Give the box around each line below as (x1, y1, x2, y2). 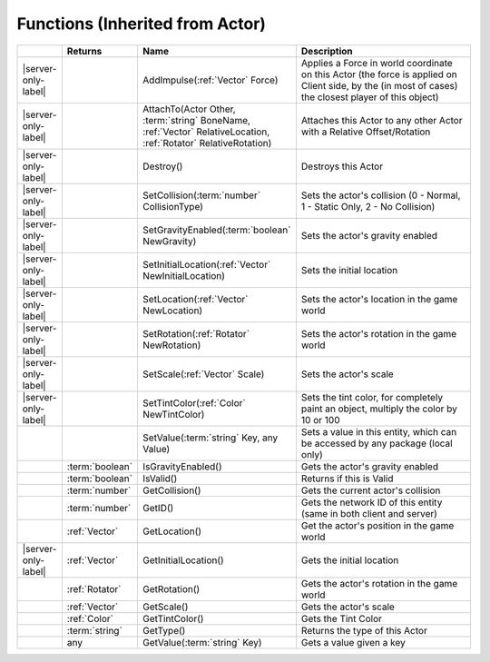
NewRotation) (142, 339, 201, 351)
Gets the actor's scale (300, 600, 395, 613)
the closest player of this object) (300, 91, 439, 104)
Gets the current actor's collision (300, 484, 441, 497)
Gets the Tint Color (300, 612, 383, 625)
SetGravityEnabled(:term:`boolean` (142, 223, 291, 236)
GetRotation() (142, 582, 201, 595)
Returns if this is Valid (300, 472, 394, 485)
